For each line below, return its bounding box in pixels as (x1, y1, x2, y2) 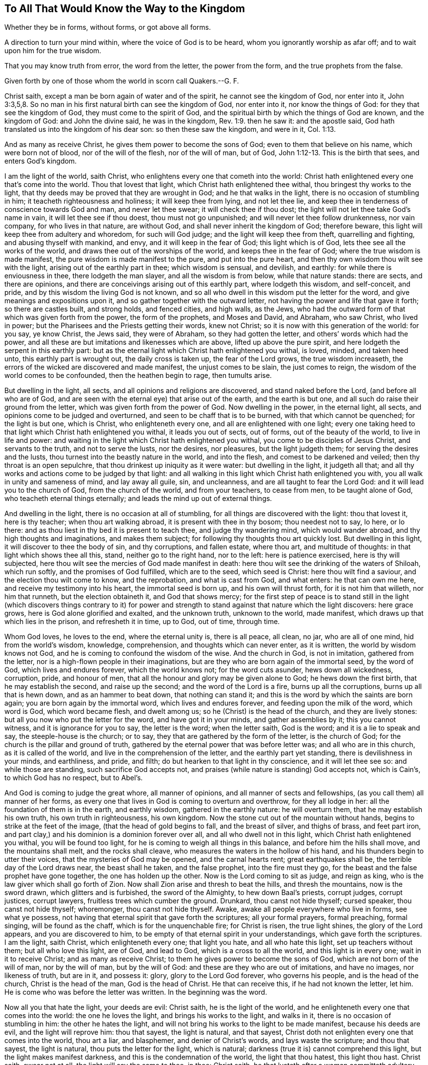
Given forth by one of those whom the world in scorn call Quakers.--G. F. (4, 77, 239, 85)
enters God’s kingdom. (4, 157, 77, 166)
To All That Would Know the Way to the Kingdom (4, 2, 245, 15)
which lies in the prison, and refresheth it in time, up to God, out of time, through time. (4, 617, 280, 626)
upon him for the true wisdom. (4, 46, 102, 55)
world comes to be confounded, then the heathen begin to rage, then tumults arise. (4, 371, 272, 380)
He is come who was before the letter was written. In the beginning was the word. (4, 988, 267, 997)
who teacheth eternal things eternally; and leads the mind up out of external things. (4, 494, 272, 503)
